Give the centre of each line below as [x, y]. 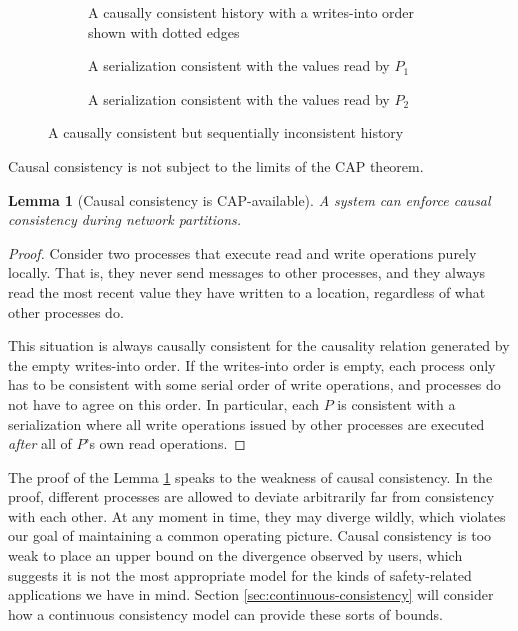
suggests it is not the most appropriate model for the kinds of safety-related [240, 574]
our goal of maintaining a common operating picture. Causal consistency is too [250, 535]
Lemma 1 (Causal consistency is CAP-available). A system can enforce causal [249, 199]
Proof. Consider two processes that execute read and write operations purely [242, 252]
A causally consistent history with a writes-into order [251, 12]
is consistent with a [396, 403]
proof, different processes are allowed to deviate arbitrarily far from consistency [251, 496]
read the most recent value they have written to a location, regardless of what [247, 291]
